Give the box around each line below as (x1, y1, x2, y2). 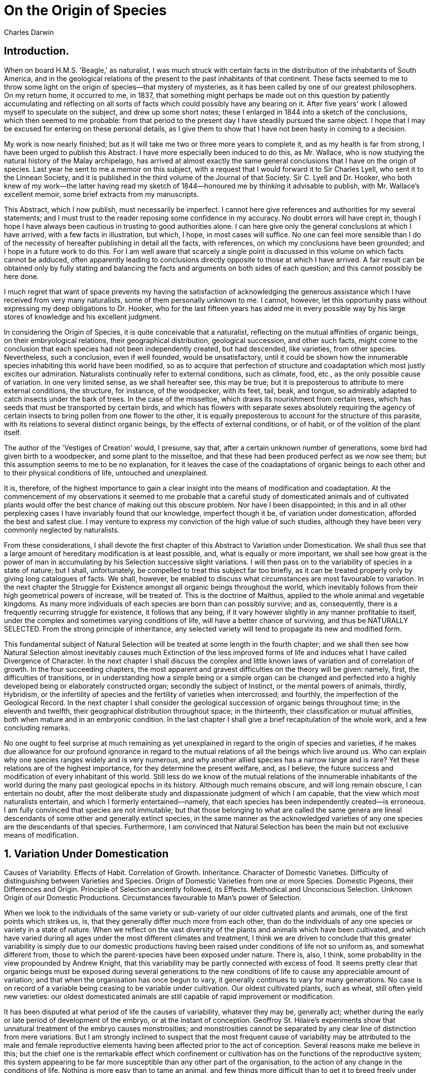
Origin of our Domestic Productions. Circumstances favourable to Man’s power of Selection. (4, 893, 302, 902)
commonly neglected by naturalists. (4, 525, 120, 534)
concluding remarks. (4, 723, 71, 732)
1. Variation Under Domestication (4, 848, 169, 860)
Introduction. (4, 45, 69, 58)
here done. (4, 272, 39, 281)
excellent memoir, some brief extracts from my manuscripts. (4, 189, 199, 198)
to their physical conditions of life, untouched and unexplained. (4, 468, 208, 477)
